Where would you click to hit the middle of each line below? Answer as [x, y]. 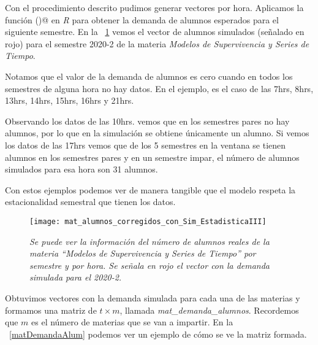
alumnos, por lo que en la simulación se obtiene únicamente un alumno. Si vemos [157, 133]
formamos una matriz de [51, 310]
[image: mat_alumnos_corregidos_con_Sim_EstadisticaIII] [148, 221]
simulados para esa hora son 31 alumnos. [81, 169]
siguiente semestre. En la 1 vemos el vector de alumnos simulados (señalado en [155, 32]
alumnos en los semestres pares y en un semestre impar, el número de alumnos [152, 157]
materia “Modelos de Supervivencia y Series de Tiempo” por [143, 253]
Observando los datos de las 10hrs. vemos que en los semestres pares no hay [147, 121]
